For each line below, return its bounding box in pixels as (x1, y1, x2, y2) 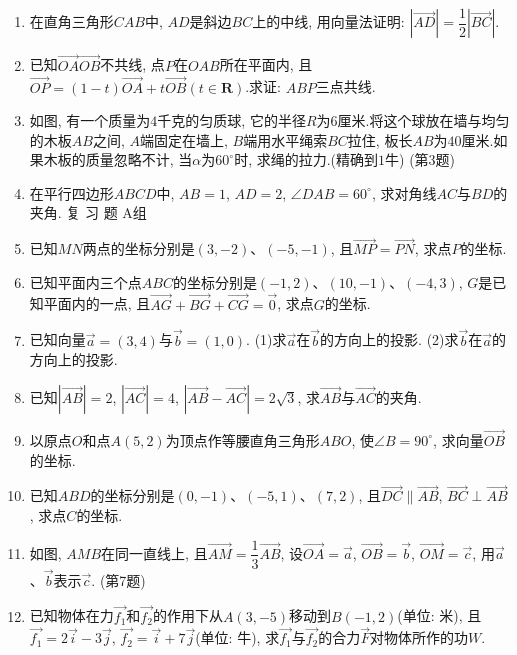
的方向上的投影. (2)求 (320, 329, 459, 350)
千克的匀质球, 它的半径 (157, 110, 306, 131)
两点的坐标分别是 (82, 238, 195, 259)
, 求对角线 (371, 182, 437, 203)
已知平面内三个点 (29, 271, 142, 292)
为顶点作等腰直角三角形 (165, 429, 320, 450)
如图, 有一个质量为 (29, 110, 151, 131)
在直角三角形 (29, 11, 114, 32)
